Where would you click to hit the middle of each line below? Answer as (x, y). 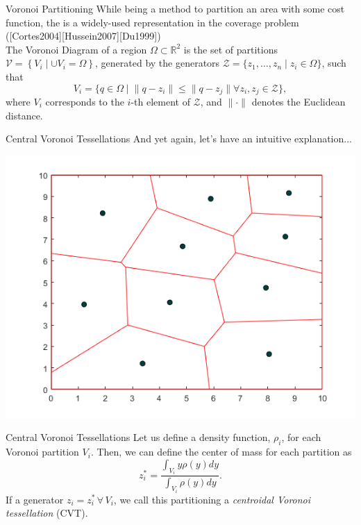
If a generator (35, 499)
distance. (24, 115)
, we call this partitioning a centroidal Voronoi (212, 499)
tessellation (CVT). (47, 513)
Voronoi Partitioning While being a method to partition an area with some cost (175, 8)
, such (334, 63)
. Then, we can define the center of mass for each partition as (221, 452)
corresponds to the (85, 102)
